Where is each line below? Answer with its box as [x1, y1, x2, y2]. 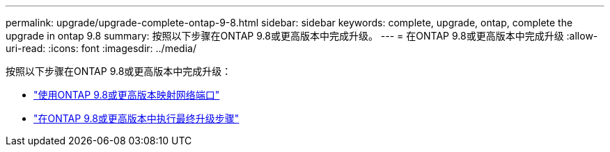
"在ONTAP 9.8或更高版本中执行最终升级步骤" [33, 112, 240, 124]
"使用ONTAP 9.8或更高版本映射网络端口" [33, 89, 220, 101]
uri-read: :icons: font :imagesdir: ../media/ [6, 42, 196, 54]
